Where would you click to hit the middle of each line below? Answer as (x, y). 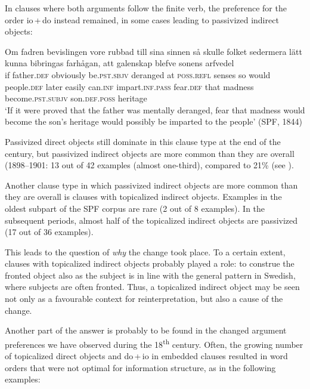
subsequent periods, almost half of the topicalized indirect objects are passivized (151, 220)
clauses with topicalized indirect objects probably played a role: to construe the (150, 263)
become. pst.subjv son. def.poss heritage (76, 98)
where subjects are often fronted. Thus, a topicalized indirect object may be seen (152, 287)
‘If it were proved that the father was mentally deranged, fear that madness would (155, 109)
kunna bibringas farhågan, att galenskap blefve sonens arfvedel (120, 63)
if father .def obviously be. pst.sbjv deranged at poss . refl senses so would (138, 74)
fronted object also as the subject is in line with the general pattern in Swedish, (150, 275)
